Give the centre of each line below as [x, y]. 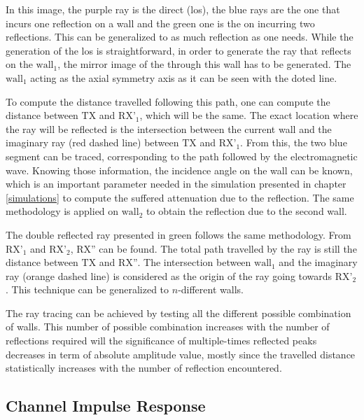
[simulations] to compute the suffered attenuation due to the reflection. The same [180, 197]
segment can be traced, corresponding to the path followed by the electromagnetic [182, 156]
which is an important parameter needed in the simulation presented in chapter [176, 184]
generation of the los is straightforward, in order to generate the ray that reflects [178, 50]
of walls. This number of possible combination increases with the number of [168, 327]
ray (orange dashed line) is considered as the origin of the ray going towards [169, 275]
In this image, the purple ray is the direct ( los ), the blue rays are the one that [173, 9]
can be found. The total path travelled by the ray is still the [228, 248]
